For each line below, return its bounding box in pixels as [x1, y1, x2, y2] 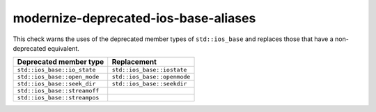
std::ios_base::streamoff [17, 87, 100, 95]
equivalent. [47, 44, 80, 52]
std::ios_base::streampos [17, 94, 100, 102]
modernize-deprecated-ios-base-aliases [13, 10, 256, 26]
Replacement [111, 57, 157, 67]
